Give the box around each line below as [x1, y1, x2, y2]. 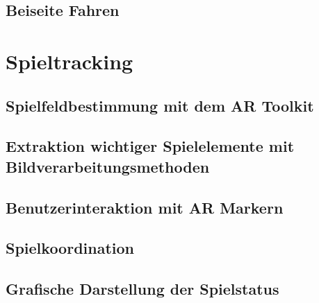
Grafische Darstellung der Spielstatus [6, 278, 279, 300]
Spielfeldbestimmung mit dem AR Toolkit [6, 94, 314, 116]
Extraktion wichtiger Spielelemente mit [6, 135, 295, 157]
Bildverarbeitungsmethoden [6, 155, 210, 177]
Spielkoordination [6, 237, 135, 259]
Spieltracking [6, 46, 133, 75]
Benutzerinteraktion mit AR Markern [6, 196, 284, 218]
